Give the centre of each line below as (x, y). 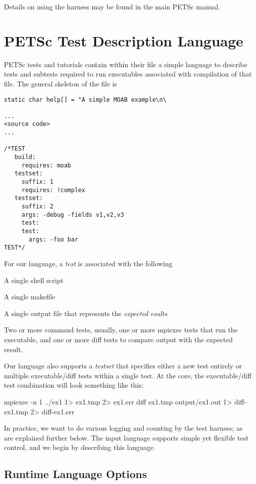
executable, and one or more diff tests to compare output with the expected (118, 339)
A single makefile (30, 297)
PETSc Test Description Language (124, 40)
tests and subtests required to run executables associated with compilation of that (128, 74)
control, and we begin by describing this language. (80, 447)
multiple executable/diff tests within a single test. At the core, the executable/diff (128, 375)
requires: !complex (53, 190)
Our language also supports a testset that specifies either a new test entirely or (123, 366)
